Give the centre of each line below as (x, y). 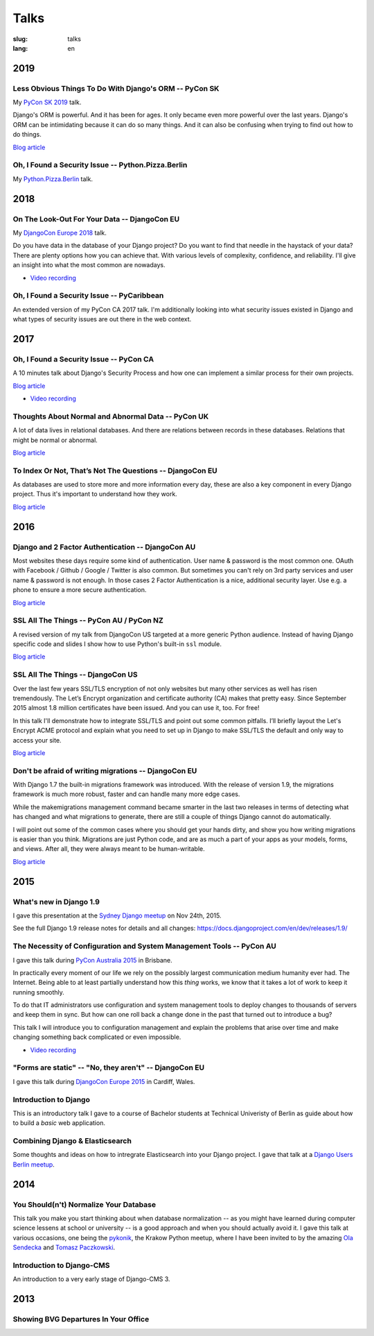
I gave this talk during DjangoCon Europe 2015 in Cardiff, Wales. (104, 1081)
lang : (20, 48)
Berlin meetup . (34, 1164)
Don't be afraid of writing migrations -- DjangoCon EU (105, 770)
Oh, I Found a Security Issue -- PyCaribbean (88, 296)
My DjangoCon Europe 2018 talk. (60, 232)
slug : (20, 39)
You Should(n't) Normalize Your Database (84, 1204)
